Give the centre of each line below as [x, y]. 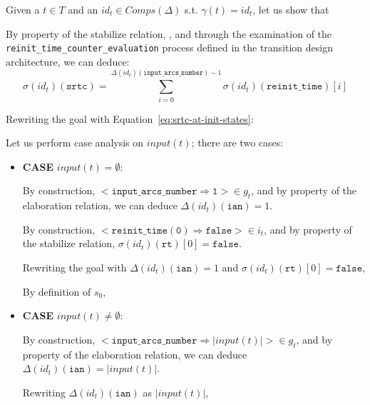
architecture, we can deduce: [68, 61]
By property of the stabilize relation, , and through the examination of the [169, 33]
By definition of [57, 291]
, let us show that [291, 9]
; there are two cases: [237, 142]
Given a [23, 9]
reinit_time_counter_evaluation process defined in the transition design [169, 47]
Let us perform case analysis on [75, 142]
